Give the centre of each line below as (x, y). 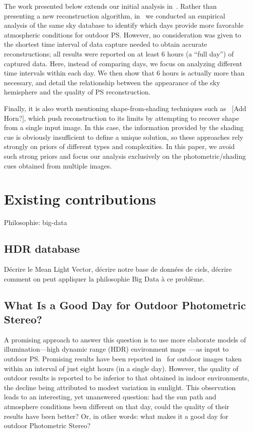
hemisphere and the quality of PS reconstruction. (77, 92)
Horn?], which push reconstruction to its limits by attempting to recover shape (122, 118)
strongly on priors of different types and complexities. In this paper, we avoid (119, 146)
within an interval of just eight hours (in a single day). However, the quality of (121, 368)
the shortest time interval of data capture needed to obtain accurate (106, 44)
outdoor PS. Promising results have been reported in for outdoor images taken (123, 358)
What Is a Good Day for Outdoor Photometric (125, 305)
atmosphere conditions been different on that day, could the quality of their (117, 406)
